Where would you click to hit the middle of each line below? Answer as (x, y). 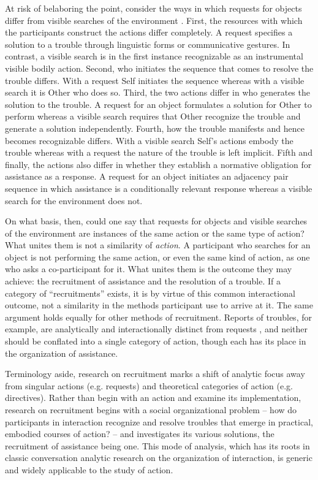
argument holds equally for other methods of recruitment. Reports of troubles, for (158, 317)
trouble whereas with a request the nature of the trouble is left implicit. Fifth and (159, 152)
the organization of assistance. (62, 353)
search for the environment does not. (74, 200)
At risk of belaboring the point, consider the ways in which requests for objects (153, 8)
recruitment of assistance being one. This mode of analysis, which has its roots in (157, 445)
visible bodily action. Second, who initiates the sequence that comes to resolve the (159, 68)
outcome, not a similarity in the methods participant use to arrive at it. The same (159, 305)
